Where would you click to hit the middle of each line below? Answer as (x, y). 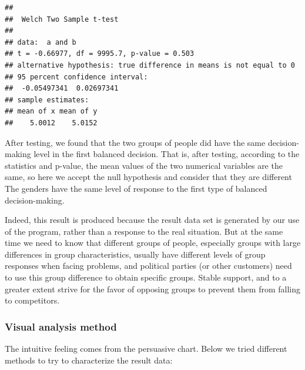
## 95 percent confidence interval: (76, 77)
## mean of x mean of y (51, 111)
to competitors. (32, 300)
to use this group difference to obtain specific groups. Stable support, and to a (146, 277)
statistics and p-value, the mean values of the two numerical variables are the (144, 165)
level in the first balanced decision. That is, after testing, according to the (167, 154)
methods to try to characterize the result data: (89, 360)
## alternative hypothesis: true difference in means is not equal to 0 (150, 65)
